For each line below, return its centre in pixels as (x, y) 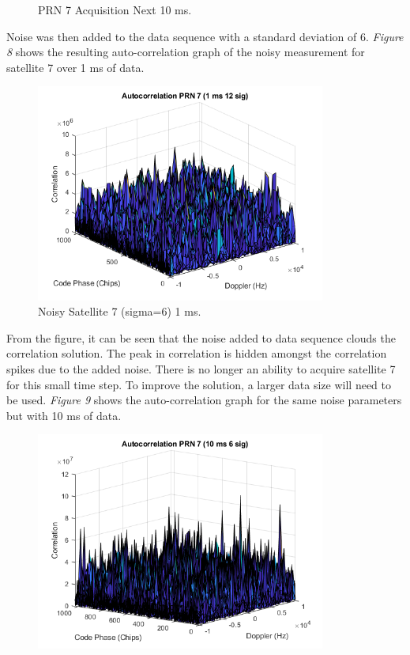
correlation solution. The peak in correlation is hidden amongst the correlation (197, 353)
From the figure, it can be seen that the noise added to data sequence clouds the (201, 337)
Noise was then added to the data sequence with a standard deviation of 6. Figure (205, 36)
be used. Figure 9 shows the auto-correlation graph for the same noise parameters (204, 400)
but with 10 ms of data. (64, 415)
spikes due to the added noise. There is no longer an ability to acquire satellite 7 (201, 369)
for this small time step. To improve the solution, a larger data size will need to (199, 384)
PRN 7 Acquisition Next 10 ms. (115, 9)
